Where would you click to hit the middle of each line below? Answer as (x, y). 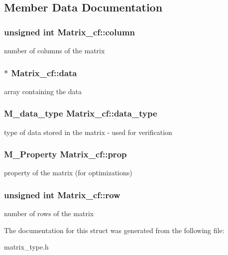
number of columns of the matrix (55, 50)
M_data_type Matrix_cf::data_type (81, 113)
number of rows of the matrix (49, 213)
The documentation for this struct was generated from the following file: (114, 230)
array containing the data (43, 91)
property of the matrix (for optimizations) (68, 173)
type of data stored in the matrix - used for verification (88, 132)
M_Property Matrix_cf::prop (65, 154)
